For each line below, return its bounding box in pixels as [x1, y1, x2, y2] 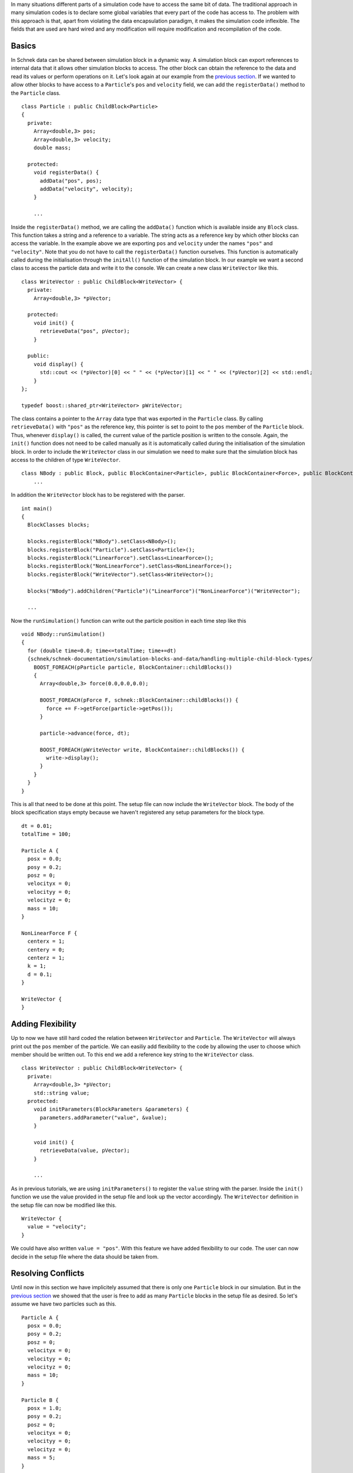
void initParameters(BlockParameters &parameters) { [33, 1106, 189, 1113]
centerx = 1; [27, 938, 65, 945]
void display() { [33, 361, 84, 368]
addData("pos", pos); [39, 177, 102, 184]
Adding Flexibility [11, 1019, 76, 1029]
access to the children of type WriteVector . [11, 457, 121, 464]
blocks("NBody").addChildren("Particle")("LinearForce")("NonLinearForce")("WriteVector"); [27, 587, 301, 595]
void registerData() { [33, 169, 99, 176]
